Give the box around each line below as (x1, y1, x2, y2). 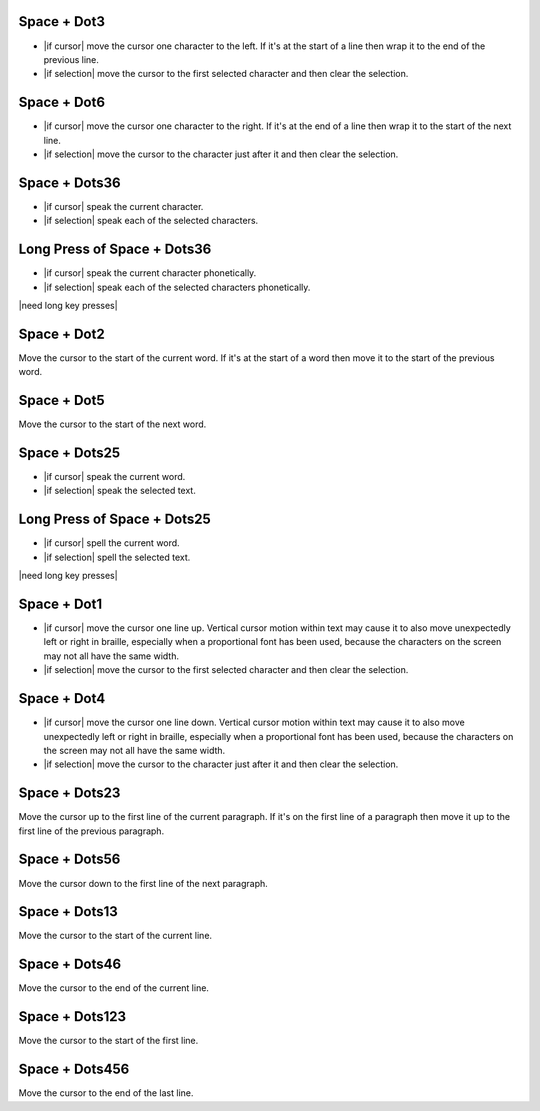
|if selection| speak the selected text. (43, 485, 197, 497)
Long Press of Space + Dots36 (18, 241, 212, 258)
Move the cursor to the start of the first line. (18, 1035, 199, 1047)
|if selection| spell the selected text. (43, 551, 191, 563)
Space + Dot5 (18, 392, 105, 409)
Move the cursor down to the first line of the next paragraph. (18, 877, 269, 889)
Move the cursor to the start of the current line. (18, 930, 213, 942)
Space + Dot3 (18, 13, 105, 30)
